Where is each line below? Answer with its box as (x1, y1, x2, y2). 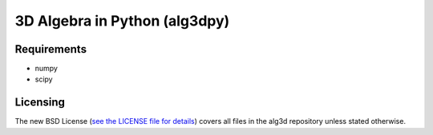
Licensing (14, 96, 66, 109)
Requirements (14, 42, 87, 56)
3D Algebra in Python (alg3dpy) (14, 12, 230, 30)
